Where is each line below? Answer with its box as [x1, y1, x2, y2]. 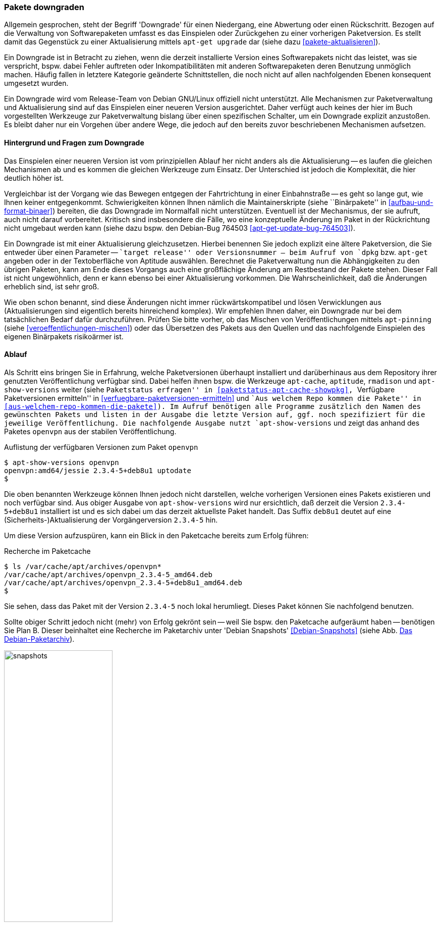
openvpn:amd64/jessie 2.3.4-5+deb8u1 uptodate [4, 466, 191, 475]
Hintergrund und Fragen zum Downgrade [4, 138, 144, 147]
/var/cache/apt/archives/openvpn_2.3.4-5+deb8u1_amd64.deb [4, 578, 243, 587]
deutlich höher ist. [4, 173, 64, 182]
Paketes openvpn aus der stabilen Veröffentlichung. [4, 427, 177, 436]
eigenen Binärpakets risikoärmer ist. [4, 332, 124, 341]
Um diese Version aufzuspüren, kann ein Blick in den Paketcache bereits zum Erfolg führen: [4, 531, 309, 540]
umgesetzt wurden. [4, 79, 69, 88]
